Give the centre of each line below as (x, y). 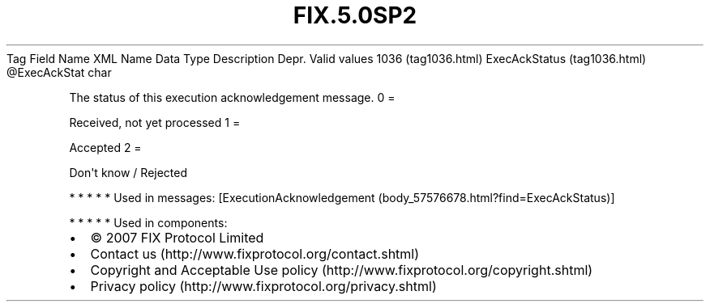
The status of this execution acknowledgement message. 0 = (232, 97)
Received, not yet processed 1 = (155, 122)
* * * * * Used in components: (148, 222)
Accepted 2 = (105, 147)
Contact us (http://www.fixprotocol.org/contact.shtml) (255, 253)
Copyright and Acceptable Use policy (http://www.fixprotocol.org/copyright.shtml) (342, 270)
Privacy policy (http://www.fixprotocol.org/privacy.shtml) (263, 286)
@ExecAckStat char (59, 72)
